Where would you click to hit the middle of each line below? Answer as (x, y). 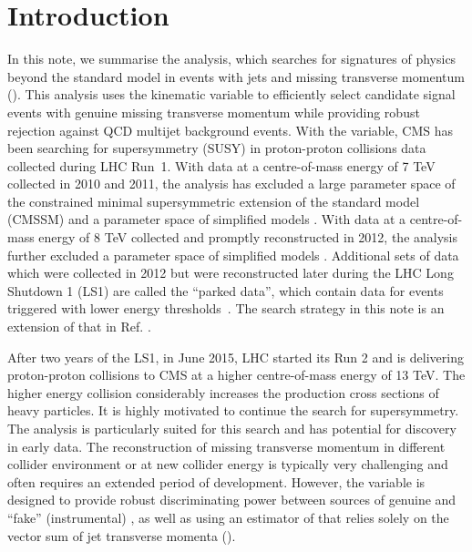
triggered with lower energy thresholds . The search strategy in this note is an (226, 308)
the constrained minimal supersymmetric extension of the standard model (214, 201)
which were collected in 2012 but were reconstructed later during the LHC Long (231, 273)
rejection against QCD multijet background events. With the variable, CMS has (231, 130)
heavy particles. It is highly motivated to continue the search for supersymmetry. (233, 410)
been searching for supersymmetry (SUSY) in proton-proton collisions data (217, 148)
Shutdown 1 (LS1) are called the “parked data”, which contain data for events (226, 290)
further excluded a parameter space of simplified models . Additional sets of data (233, 255)
